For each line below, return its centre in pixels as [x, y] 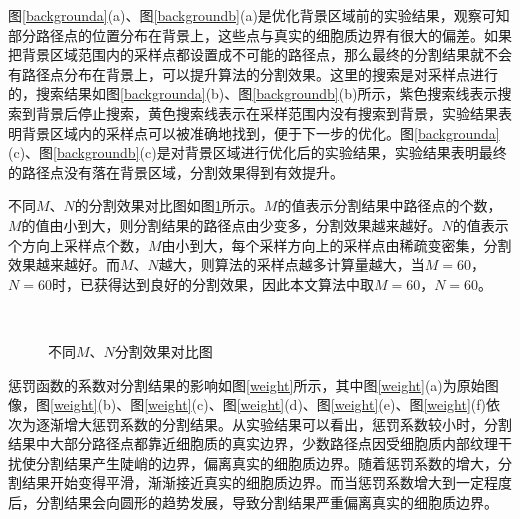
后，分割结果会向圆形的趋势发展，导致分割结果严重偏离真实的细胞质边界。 [253, 502]
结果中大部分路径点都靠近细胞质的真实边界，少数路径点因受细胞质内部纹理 [253, 443]
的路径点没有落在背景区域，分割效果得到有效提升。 [176, 171]
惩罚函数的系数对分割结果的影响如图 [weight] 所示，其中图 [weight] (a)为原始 [246, 384]
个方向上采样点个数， [78, 244]
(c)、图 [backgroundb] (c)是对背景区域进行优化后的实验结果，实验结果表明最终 [257, 152]
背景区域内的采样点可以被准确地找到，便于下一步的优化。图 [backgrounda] [260, 132]
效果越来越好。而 [64, 264]
